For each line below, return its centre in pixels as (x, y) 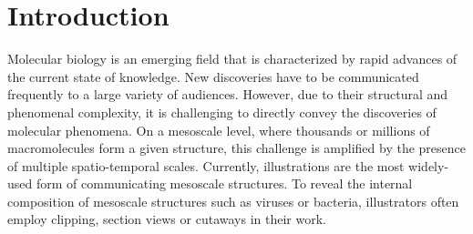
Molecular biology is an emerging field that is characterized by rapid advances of (232, 59)
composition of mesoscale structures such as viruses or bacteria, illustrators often (233, 201)
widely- (429, 165)
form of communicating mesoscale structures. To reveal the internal (224, 183)
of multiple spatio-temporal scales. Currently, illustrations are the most (206, 165)
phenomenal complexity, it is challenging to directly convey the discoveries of (222, 112)
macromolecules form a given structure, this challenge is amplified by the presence (236, 148)
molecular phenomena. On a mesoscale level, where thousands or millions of (219, 130)
